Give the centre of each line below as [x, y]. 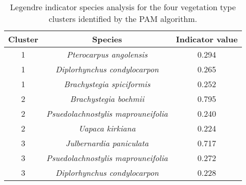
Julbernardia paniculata [107, 143]
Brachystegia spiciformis [107, 84]
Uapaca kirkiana [107, 128]
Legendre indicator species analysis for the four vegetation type [123, 7]
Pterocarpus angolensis [107, 54]
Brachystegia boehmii [107, 99]
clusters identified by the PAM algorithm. [123, 19]
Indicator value [207, 39]
